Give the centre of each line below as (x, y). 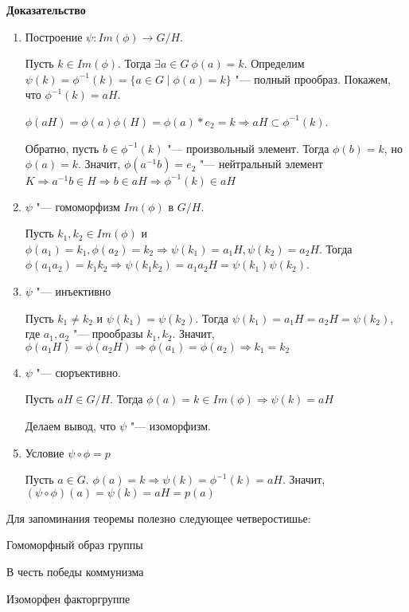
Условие (45, 452)
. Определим (274, 63)
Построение (54, 36)
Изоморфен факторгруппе (68, 598)
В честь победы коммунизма (75, 571)
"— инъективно (74, 291)
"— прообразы (108, 333)
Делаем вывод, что (70, 426)
